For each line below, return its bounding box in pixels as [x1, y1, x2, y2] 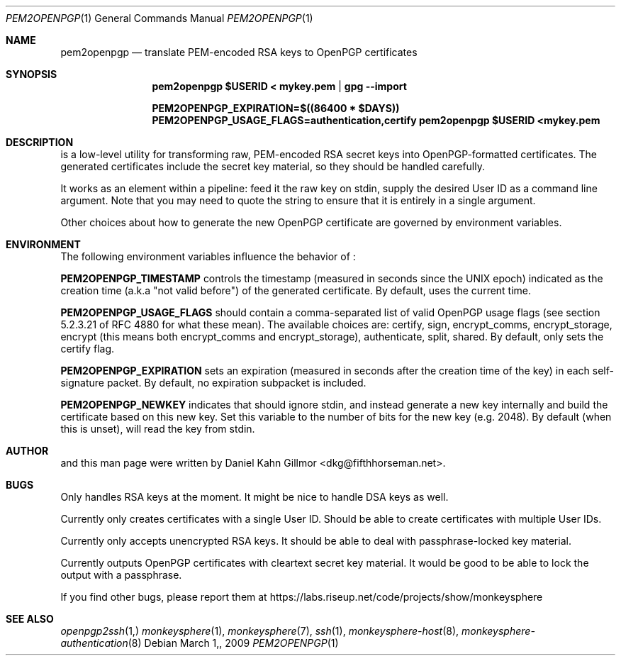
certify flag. [60, 343, 115, 355]
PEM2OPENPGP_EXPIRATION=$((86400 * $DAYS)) [152, 102, 400, 114]
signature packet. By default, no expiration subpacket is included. [60, 377, 367, 389]
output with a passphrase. [60, 569, 182, 581]
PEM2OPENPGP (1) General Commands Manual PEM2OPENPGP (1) [6, 12, 313, 24]
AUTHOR [6, 445, 49, 457]
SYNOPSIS [6, 68, 57, 80]
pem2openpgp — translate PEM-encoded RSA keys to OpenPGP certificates [60, 46, 418, 58]
